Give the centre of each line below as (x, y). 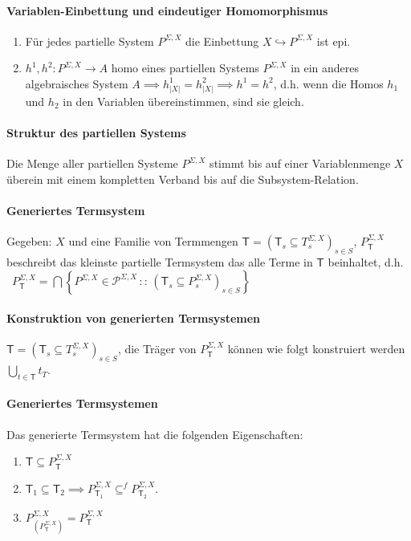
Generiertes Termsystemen (82, 403)
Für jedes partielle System (90, 41)
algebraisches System (77, 83)
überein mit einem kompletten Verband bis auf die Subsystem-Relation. (183, 179)
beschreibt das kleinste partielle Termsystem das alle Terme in (160, 261)
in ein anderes (325, 68)
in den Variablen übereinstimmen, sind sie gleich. (183, 101)
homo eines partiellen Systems (185, 68)
